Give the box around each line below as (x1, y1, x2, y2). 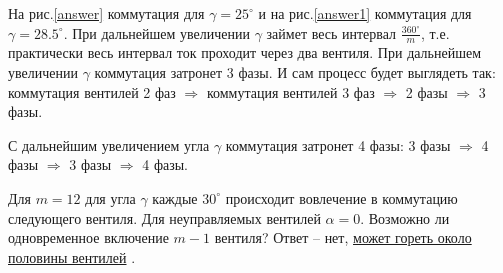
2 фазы (405, 81, 448, 102)
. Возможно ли (360, 207, 450, 228)
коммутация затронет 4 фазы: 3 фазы (225, 134, 451, 155)
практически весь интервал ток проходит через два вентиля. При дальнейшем (8, 42, 482, 63)
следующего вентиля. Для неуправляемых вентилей (8, 207, 321, 228)
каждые (152, 187, 198, 208)
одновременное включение (8, 227, 169, 248)
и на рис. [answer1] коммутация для (258, 3, 472, 23)
